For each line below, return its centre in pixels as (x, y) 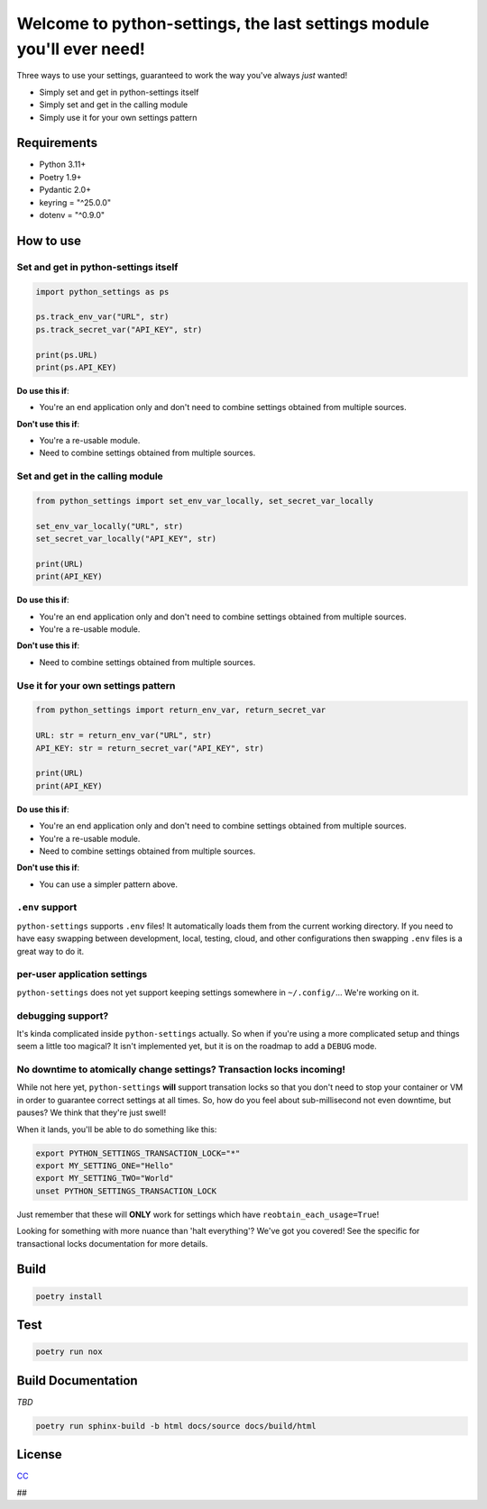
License (39, 1454)
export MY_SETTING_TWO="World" (105, 1178)
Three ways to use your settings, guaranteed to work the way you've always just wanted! (182, 76)
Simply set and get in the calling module (114, 105)
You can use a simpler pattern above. (108, 884)
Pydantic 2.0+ (65, 190)
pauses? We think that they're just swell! (92, 1112)
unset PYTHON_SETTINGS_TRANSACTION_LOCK (126, 1191)
